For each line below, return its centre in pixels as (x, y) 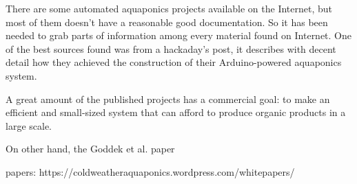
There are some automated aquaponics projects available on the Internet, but (169, 8)
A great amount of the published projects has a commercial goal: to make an (168, 99)
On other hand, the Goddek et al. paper (90, 149)
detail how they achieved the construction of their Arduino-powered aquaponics (174, 62)
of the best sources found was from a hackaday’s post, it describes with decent (171, 48)
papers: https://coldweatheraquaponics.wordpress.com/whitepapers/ (150, 171)
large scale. (29, 125)
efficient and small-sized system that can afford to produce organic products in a (176, 112)
